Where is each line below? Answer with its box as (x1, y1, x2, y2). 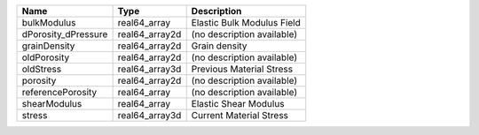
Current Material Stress (191, 109, 288, 121)
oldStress (21, 63, 62, 75)
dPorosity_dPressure (21, 28, 108, 40)
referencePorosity (21, 86, 98, 98)
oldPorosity (21, 51, 70, 64)
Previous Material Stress (191, 63, 293, 75)
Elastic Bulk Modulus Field (191, 17, 302, 28)
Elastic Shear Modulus (191, 98, 285, 109)
